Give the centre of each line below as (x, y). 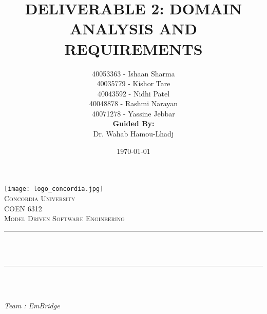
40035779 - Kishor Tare (133, 83)
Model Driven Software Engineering (64, 218)
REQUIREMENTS (133, 48)
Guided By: (133, 123)
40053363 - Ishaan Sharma (133, 73)
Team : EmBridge (32, 306)
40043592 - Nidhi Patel (133, 93)
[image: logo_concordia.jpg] (54, 189)
